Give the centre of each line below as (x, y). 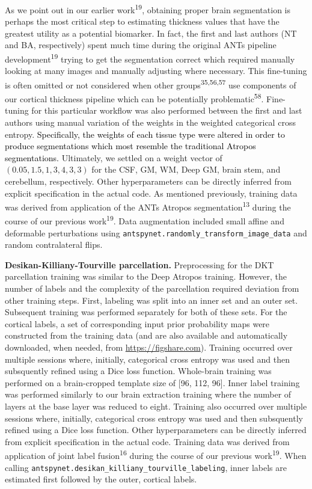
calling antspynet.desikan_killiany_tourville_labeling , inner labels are (146, 467)
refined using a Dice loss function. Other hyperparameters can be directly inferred (156, 430)
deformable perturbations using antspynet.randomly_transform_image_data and (156, 232)
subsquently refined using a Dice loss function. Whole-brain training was (138, 371)
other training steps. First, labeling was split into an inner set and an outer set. (151, 300)
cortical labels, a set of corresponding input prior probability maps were (137, 323)
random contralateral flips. (54, 244)
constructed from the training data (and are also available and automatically (146, 335)
